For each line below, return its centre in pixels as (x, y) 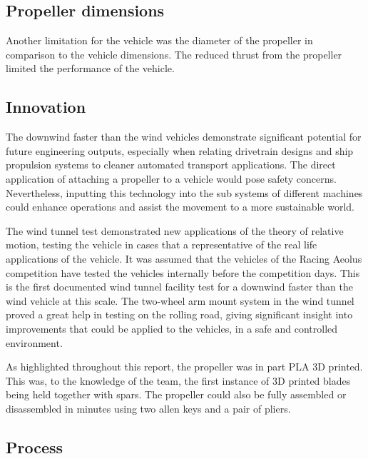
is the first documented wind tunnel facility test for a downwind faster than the (179, 287)
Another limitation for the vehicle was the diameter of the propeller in (159, 40)
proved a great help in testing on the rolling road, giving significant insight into (179, 314)
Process (35, 447)
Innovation (46, 107)
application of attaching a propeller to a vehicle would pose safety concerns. (171, 178)
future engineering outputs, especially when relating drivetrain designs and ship (180, 150)
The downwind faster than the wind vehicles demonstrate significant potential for (184, 137)
